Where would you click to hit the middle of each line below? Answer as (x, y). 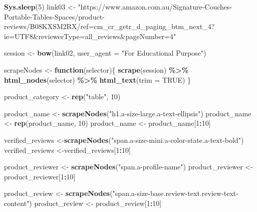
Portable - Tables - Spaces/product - (54, 16)
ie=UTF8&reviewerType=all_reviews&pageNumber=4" (90, 36)
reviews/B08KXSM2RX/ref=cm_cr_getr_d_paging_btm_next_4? (109, 26)
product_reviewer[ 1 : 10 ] (40, 176)
